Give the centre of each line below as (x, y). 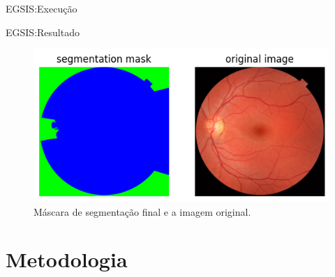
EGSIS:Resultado (43, 32)
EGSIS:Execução (42, 8)
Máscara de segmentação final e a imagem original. (142, 211)
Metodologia (67, 259)
